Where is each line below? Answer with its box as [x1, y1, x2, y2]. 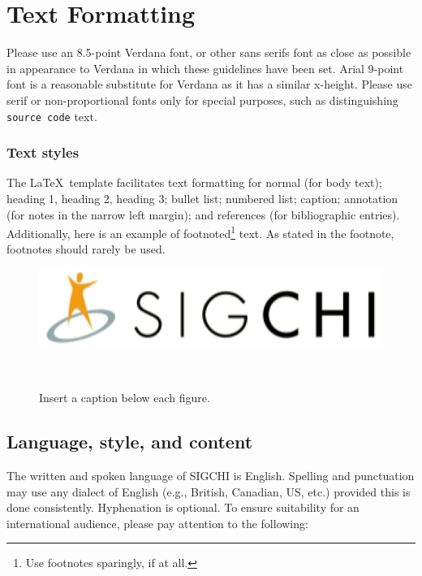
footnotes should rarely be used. [6, 240, 166, 258]
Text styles [6, 142, 80, 162]
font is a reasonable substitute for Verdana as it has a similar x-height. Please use [6, 76, 412, 93]
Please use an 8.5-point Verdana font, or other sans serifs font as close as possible [6, 44, 411, 61]
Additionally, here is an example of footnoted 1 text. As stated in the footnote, [6, 223, 394, 241]
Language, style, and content [6, 429, 253, 454]
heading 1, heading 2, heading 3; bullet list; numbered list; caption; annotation [6, 189, 398, 206]
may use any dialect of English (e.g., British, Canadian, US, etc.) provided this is [6, 483, 411, 500]
